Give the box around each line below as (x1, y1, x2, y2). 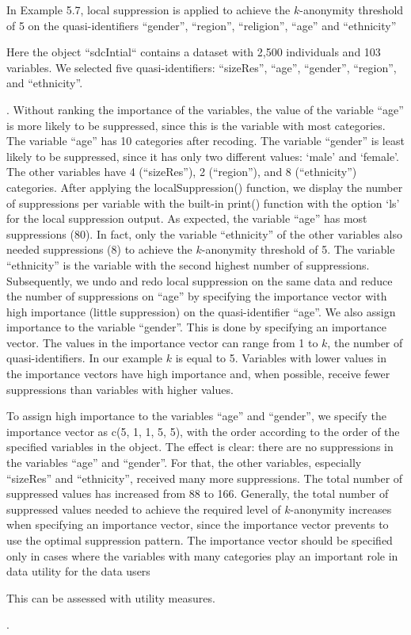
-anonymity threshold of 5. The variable (201, 241, 395, 258)
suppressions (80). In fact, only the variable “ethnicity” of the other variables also (6, 225, 402, 242)
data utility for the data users (6, 563, 150, 580)
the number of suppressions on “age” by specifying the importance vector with (6, 288, 387, 304)
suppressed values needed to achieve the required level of (6, 500, 281, 517)
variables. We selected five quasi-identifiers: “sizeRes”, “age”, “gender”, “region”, (6, 59, 397, 75)
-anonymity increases (290, 500, 392, 517)
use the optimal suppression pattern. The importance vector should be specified (6, 532, 393, 548)
